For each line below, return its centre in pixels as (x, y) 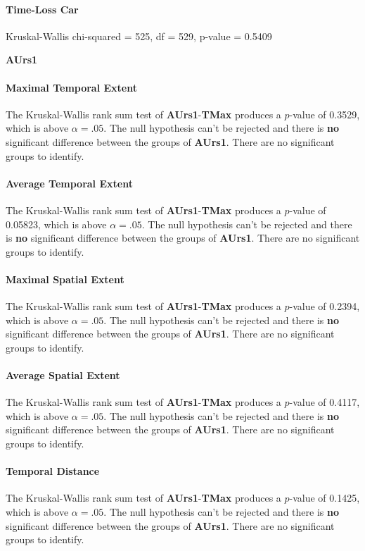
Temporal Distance (53, 471)
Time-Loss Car (42, 9)
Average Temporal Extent (69, 183)
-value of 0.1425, (325, 498)
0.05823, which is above (56, 224)
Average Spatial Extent (63, 375)
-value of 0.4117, (325, 402)
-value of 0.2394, (325, 306)
